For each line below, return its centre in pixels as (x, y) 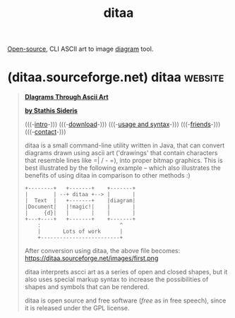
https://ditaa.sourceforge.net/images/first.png (91, 258)
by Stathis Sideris (51, 111)
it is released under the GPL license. (77, 308)
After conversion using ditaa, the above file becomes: (102, 251)
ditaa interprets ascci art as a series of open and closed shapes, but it (126, 272)
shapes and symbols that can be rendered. (87, 287)
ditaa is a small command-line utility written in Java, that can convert (124, 145)
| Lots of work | (80, 232)
